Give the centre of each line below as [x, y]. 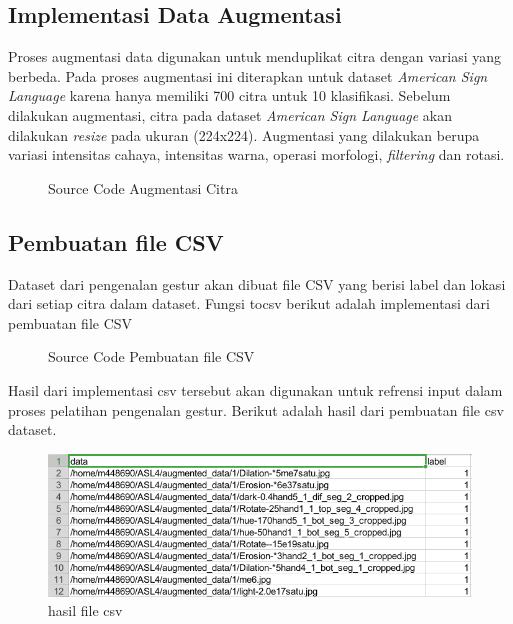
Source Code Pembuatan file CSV [151, 356]
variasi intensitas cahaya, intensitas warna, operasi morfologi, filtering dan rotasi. [256, 154]
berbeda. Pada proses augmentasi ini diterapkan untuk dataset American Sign [248, 75]
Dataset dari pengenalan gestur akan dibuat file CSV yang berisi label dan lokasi [257, 283]
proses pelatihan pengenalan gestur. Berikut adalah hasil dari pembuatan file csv [256, 409]
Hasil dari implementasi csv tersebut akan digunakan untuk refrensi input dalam [255, 389]
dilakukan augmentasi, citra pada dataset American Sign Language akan [230, 114]
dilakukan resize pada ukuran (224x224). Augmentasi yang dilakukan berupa [244, 134]
